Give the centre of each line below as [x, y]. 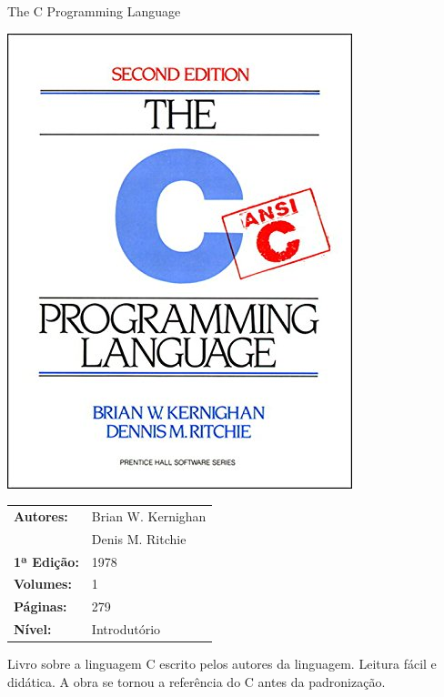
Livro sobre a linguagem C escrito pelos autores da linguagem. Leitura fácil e [222, 664]
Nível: [33, 629]
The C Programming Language [94, 11]
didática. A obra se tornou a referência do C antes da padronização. [197, 681]
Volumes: [43, 584]
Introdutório [126, 629]
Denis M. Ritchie [139, 538]
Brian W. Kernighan [149, 515]
